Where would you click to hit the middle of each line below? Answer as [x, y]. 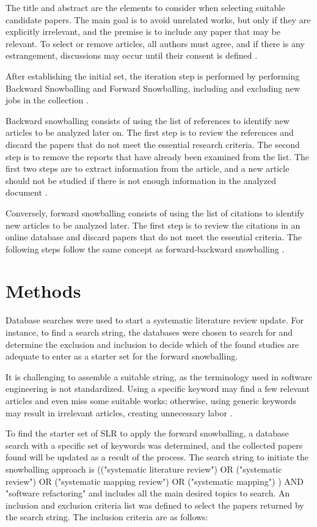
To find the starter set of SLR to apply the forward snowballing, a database [147, 433]
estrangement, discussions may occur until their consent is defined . [132, 55]
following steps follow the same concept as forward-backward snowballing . [145, 249]
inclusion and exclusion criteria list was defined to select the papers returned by [155, 505]
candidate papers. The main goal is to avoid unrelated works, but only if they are [158, 19]
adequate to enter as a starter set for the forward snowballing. [122, 356]
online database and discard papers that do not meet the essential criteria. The [154, 237]
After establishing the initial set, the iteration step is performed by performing [153, 76]
